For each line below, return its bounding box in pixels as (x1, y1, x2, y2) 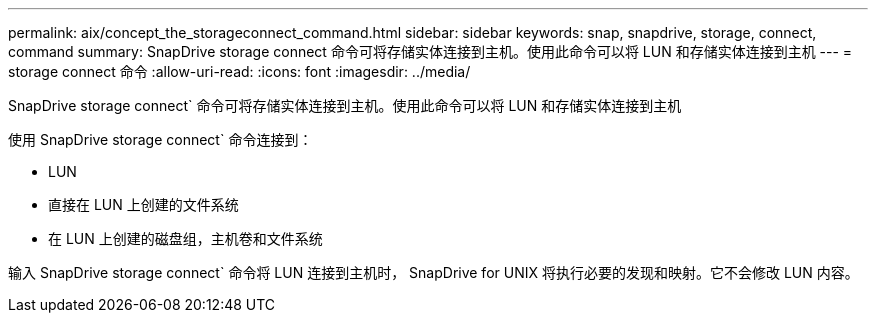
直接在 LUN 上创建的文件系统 (48, 196, 239, 213)
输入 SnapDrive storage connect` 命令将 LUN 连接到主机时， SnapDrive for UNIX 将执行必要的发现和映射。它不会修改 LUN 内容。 (8, 264, 859, 281)
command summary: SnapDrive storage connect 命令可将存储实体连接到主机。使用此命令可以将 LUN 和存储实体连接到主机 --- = (8, 43, 853, 60)
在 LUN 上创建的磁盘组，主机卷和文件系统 (48, 230, 323, 247)
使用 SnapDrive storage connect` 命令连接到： (8, 131, 313, 148)
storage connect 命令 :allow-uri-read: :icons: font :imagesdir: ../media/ (8, 63, 471, 80)
